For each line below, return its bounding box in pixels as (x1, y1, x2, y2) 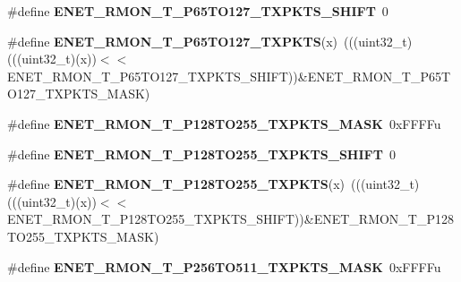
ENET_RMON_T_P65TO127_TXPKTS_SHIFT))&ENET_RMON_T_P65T (7, 66, 451, 85)
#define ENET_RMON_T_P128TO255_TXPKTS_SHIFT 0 (7, 144, 396, 163)
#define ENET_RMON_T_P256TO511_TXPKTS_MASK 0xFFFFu (7, 257, 441, 276)
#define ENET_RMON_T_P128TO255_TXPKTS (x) (7, 175, 346, 193)
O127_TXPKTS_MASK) (7, 84, 150, 103)
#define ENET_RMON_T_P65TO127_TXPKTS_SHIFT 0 (7, 2, 388, 20)
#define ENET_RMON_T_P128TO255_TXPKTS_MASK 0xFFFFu (7, 114, 441, 132)
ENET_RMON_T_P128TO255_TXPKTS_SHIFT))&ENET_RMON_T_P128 (7, 209, 454, 228)
